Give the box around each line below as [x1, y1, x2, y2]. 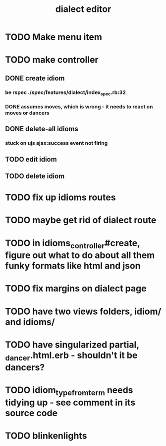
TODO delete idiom [5, 172, 65, 180]
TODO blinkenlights [5, 430, 87, 442]
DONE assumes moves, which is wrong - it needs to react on [5, 103, 153, 110]
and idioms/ [5, 316, 55, 328]
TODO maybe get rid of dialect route [5, 215, 157, 226]
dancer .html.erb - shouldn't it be [5, 350, 138, 362]
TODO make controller [5, 54, 99, 66]
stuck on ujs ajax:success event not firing [5, 140, 108, 147]
